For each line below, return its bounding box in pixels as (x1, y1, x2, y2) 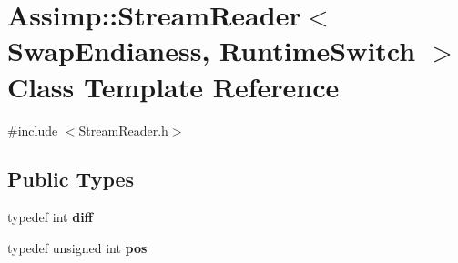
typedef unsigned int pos (7, 238, 148, 257)
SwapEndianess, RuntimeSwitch (7, 32, 416, 69)
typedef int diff (7, 207, 93, 227)
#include (7, 120, 58, 139)
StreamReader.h (78, 120, 168, 139)
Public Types (7, 165, 135, 193)
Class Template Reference (7, 67, 340, 105)
